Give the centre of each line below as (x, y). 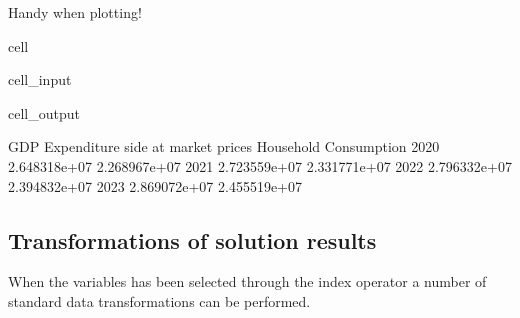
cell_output (44, 112)
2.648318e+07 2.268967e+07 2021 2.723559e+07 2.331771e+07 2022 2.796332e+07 (260, 165)
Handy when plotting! (75, 12)
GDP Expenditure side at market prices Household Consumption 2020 (224, 146)
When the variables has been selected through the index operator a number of (247, 281)
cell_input (40, 79)
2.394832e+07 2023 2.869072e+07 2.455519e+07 (155, 185)
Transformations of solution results (192, 239)
